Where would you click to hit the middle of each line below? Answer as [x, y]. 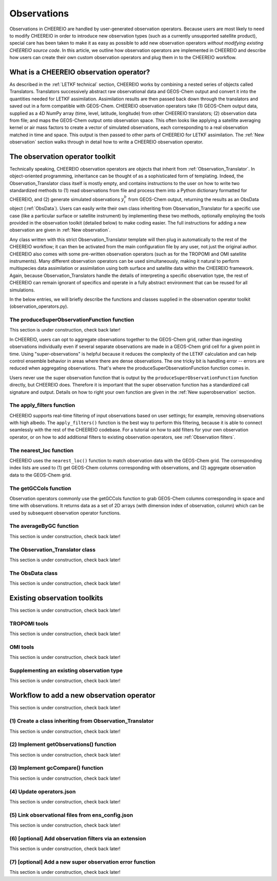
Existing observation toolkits [56, 598]
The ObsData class [34, 573]
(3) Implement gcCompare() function [56, 768]
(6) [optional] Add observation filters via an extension [78, 838]
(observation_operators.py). [39, 306]
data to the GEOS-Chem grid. [41, 475]
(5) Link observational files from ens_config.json [71, 815]
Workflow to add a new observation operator [83, 696]
